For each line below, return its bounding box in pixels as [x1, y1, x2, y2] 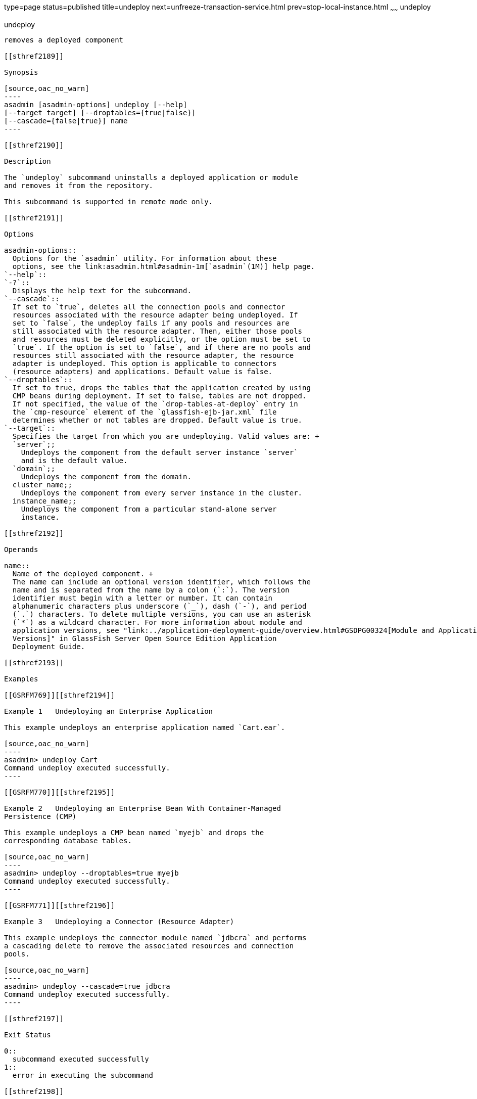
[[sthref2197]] [4, 1014, 64, 1023]
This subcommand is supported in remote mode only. [4, 197, 213, 206]
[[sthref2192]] [4, 529, 64, 537]
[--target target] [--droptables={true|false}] [4, 108, 196, 117]
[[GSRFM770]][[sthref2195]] [4, 788, 115, 796]
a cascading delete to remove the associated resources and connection [4, 941, 294, 950]
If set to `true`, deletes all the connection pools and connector [12, 302, 285, 311]
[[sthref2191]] [4, 213, 64, 222]
